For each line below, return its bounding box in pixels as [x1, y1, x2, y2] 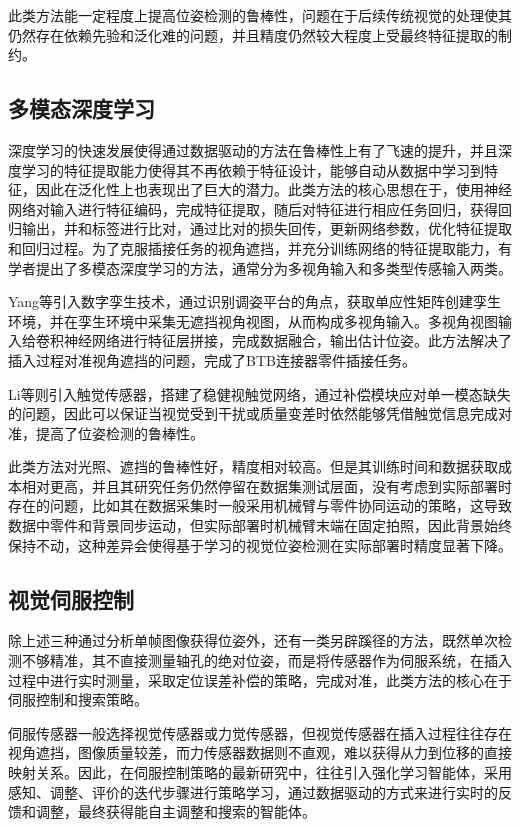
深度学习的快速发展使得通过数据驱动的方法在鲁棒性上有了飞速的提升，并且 [8, 139, 498, 160]
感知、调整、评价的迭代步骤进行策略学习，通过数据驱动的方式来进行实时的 [8, 781, 498, 802]
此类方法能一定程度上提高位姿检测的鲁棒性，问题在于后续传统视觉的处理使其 [8, 5, 512, 25]
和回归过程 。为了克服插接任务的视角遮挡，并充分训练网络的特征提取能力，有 [8, 237, 512, 258]
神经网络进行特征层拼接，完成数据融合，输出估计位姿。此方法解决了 [63, 330, 512, 351]
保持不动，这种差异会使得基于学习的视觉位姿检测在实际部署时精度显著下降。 [8, 534, 512, 555]
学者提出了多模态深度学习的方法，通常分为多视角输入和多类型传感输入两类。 [8, 257, 512, 278]
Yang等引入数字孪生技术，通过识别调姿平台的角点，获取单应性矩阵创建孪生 [8, 291, 502, 312]
